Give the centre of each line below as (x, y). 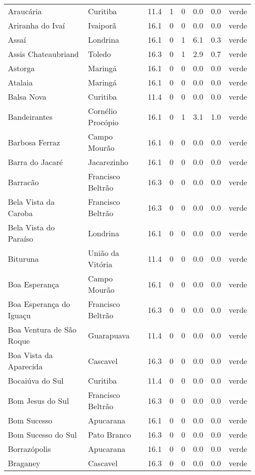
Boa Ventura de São (42, 329)
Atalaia (20, 82)
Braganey (24, 463)
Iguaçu (19, 315)
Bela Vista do (31, 227)
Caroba (20, 213)
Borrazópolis (29, 449)
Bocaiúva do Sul (36, 380)
